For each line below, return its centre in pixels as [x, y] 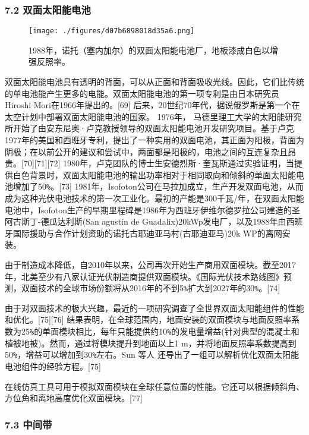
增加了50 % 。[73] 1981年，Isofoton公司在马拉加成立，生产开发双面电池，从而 [158, 186]
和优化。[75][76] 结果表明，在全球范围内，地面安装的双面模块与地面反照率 [148, 319]
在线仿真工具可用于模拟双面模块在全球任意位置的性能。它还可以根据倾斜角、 [154, 386]
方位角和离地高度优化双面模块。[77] [74, 398]
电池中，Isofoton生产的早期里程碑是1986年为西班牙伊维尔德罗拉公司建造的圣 [153, 209]
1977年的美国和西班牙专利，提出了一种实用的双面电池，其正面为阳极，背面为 [154, 140]
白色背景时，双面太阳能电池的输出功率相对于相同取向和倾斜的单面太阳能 [154, 174]
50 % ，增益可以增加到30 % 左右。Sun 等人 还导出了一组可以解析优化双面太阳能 [152, 354]
